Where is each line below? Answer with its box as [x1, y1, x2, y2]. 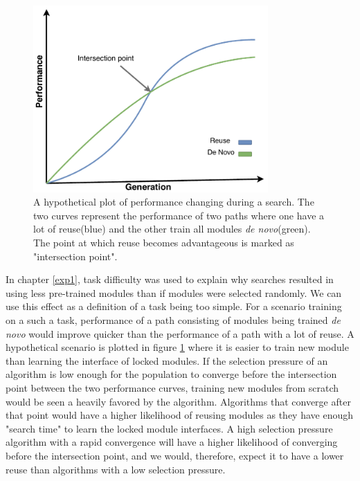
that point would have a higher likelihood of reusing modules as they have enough [6, 408, 354, 422]
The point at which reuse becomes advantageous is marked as [33, 235, 294, 250]
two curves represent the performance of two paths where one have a [33, 208, 325, 222]
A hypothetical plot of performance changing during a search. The [33, 194, 314, 209]
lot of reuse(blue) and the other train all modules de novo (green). [33, 221, 311, 236]
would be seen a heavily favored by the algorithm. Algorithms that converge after [6, 394, 351, 408]
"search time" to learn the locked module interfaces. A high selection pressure [6, 421, 333, 435]
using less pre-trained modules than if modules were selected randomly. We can [6, 285, 342, 300]
